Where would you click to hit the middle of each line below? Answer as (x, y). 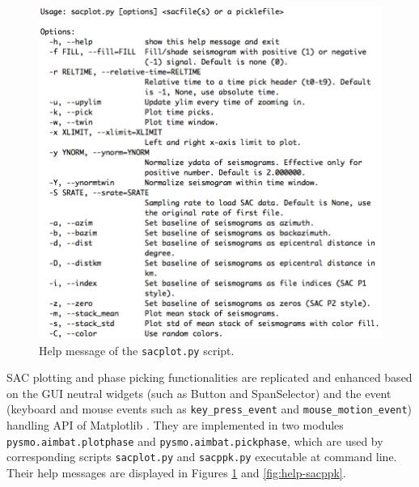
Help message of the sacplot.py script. (137, 350)
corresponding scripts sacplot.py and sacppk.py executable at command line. (202, 457)
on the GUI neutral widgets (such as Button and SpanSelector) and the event (199, 393)
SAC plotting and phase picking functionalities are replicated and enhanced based (209, 377)
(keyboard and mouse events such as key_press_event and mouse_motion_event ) (209, 409)
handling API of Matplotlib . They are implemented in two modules (175, 425)
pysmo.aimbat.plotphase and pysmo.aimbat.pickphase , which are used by (195, 440)
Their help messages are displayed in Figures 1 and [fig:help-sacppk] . (176, 473)
